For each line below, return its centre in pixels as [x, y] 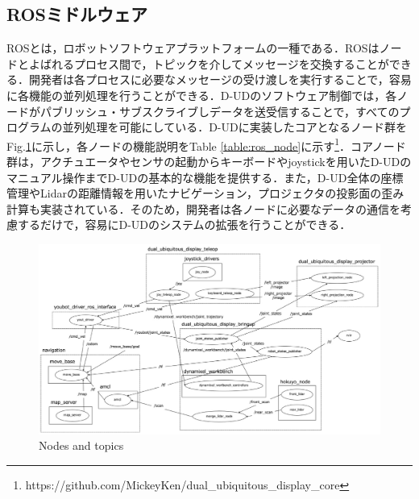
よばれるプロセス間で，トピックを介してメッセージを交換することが [209, 63]
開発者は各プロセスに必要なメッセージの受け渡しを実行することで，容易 [220, 79]
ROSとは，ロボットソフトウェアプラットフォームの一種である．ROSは [193, 48]
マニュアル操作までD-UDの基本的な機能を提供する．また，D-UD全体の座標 [205, 177]
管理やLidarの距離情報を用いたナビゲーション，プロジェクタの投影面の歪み [205, 193]
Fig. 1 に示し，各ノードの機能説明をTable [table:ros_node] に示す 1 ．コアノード [206, 144]
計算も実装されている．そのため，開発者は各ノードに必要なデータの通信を [203, 208]
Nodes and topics [81, 445]
